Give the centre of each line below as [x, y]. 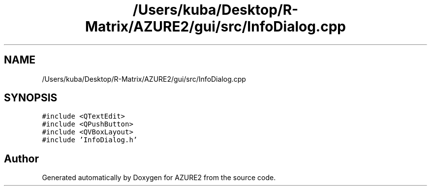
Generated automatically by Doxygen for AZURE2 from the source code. [159, 178]
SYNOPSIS [31, 98]
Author [21, 158]
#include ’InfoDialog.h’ [90, 140]
